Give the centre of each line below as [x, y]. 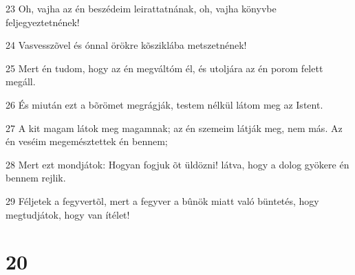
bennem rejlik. [36, 178]
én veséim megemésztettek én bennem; [87, 141]
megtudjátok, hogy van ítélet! [68, 214]
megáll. [21, 81]
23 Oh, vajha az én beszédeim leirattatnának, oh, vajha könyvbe [141, 8]
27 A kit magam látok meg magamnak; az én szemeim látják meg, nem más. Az [174, 128]
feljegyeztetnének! [43, 22]
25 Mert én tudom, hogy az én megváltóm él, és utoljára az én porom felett [164, 68]
